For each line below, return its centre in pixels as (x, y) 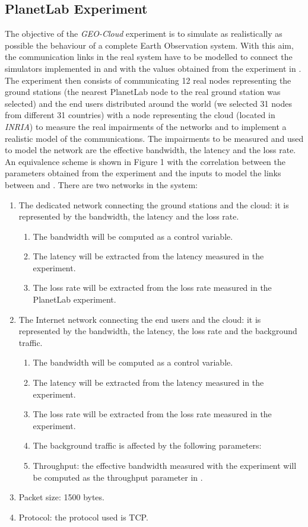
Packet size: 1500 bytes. (61, 497)
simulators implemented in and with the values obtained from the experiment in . (153, 68)
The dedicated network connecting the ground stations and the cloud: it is (154, 204)
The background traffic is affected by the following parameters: (147, 445)
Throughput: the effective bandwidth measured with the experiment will (165, 466)
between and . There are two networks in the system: (101, 184)
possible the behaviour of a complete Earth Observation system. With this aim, (149, 45)
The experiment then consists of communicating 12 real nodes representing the (148, 80)
